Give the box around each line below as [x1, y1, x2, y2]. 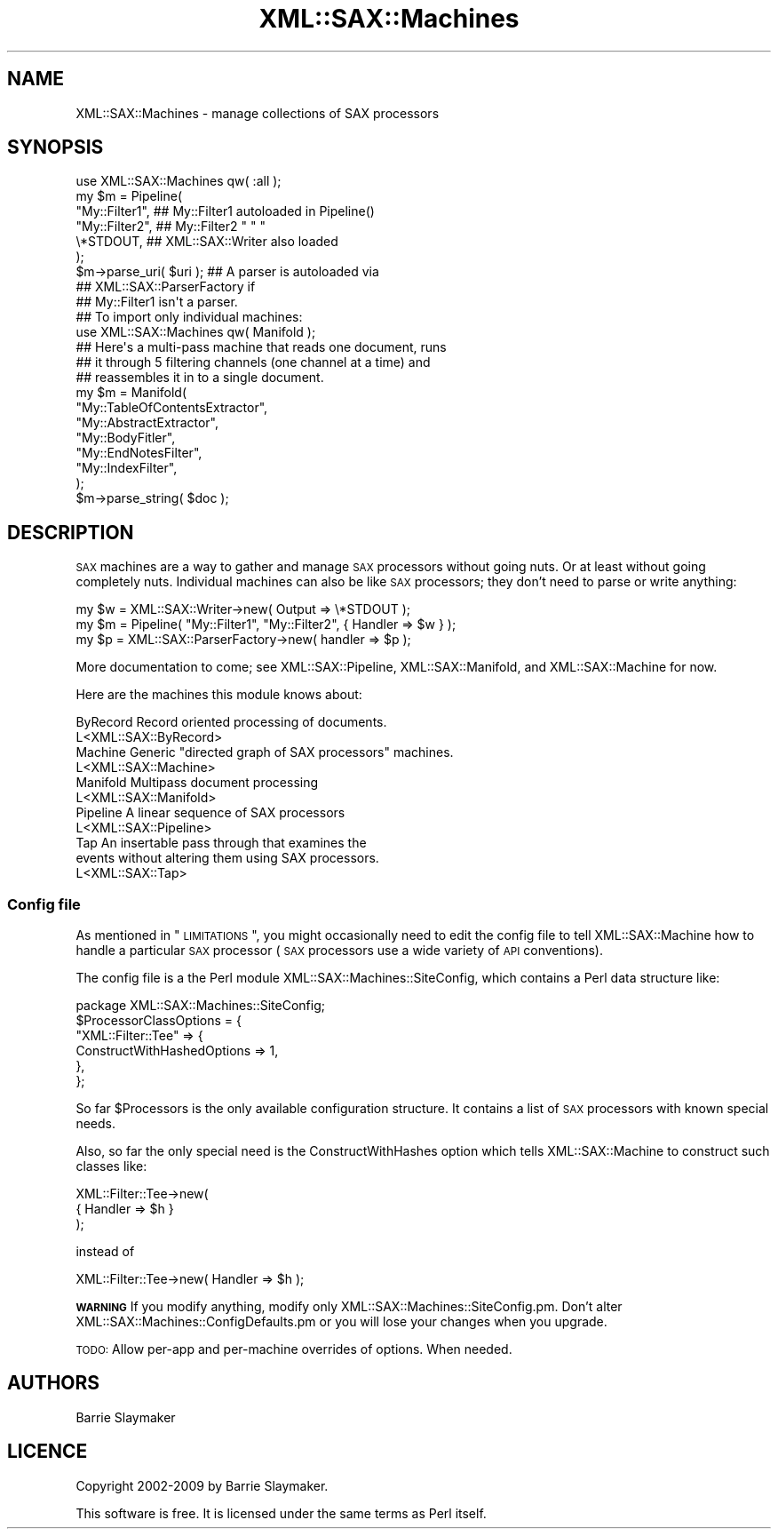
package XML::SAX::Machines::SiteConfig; [75, 998, 325, 1014]
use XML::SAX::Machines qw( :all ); [75, 173, 282, 189]
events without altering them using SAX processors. [75, 850, 379, 866]
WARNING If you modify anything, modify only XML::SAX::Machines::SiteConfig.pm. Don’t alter [75, 1299, 623, 1315]
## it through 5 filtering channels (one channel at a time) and [75, 354, 431, 370]
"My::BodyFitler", [75, 430, 176, 446]
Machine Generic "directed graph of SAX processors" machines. [75, 744, 454, 760]
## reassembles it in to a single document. [75, 370, 324, 386]
